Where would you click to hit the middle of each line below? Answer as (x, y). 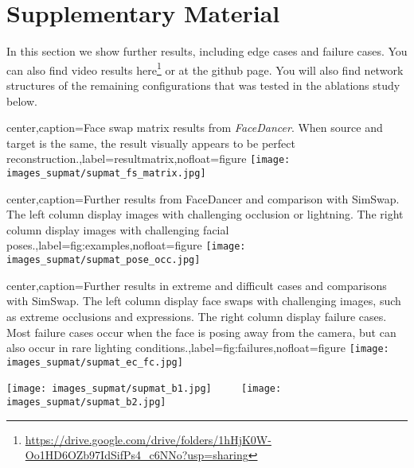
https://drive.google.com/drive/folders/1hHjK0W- (148, 439)
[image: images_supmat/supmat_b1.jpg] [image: (144, 389)
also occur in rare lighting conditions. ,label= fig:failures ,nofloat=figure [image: (198, 348)
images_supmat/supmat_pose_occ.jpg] (103, 260)
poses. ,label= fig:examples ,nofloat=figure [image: (126, 245)
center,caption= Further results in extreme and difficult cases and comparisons (197, 285)
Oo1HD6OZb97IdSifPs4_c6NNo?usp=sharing (137, 455)
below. (22, 101)
